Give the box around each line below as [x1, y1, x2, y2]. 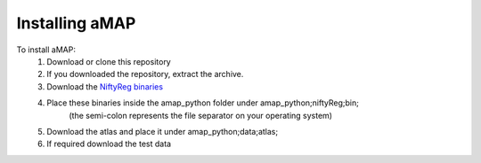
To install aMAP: [16, 44, 76, 55]
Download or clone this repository [46, 56, 171, 66]
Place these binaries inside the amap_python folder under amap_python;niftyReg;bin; [46, 97, 360, 108]
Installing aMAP [16, 13, 136, 33]
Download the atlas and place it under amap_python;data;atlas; [46, 126, 279, 136]
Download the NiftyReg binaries [46, 81, 164, 92]
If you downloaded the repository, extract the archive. [46, 69, 244, 80]
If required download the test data [46, 138, 172, 150]
